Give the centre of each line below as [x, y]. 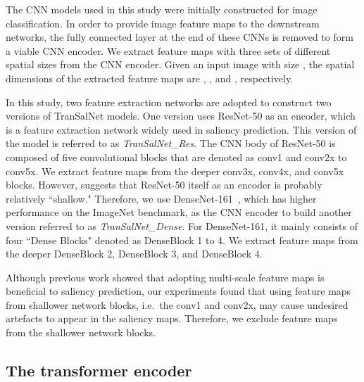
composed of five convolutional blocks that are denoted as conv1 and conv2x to [176, 157]
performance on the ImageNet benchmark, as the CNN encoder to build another [179, 212]
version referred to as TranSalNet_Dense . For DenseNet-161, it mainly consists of [182, 225]
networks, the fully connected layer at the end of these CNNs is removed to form [180, 37]
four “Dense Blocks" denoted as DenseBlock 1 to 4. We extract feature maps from [182, 240]
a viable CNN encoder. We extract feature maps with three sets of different [168, 50]
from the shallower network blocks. [81, 332]
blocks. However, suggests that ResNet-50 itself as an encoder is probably [164, 185]
